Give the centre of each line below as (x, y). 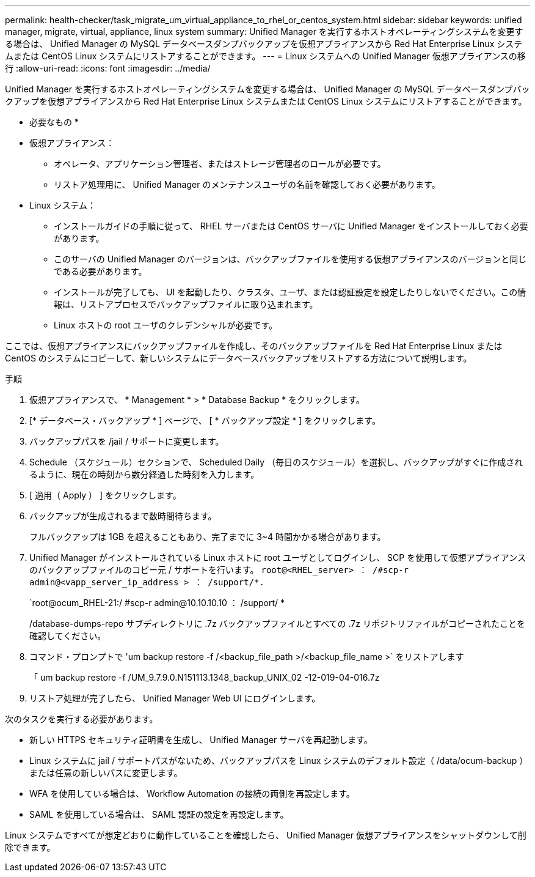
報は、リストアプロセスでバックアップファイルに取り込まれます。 (186, 304)
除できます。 (30, 847)
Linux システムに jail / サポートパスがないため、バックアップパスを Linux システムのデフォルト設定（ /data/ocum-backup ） (279, 760)
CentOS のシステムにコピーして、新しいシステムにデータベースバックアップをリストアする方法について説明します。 (238, 358)
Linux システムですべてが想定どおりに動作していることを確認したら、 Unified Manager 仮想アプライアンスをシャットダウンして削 (266, 835)
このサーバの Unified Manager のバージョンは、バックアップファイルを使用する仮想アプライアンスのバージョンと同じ (290, 259)
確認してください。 (68, 636)
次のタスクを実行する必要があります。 (82, 719)
